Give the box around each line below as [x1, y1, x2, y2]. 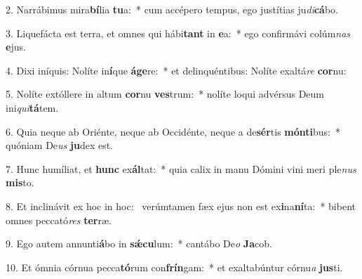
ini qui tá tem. [6, 100, 59, 115]
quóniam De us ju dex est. [6, 138, 114, 153]
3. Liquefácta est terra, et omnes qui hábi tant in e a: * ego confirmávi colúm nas [6, 25, 351, 40]
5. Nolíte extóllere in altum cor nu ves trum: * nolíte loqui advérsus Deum [6, 86, 325, 101]
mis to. [6, 175, 34, 190]
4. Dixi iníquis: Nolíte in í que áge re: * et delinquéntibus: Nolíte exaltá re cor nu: [6, 63, 347, 77]
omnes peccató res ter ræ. [6, 212, 112, 227]
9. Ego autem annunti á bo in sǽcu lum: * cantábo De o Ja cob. [6, 236, 272, 251]
